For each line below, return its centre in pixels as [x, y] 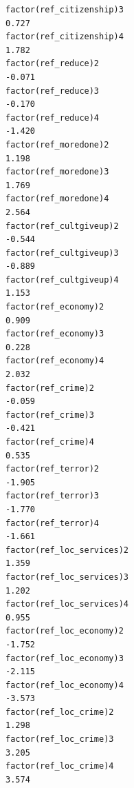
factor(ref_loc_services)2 [67, 550]
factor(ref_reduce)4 [53, 118]
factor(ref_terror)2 [53, 469]
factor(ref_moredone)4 [57, 199]
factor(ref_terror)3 [53, 496]
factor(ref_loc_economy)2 [65, 631]
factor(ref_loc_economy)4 [65, 685]
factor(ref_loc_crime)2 [60, 712]
